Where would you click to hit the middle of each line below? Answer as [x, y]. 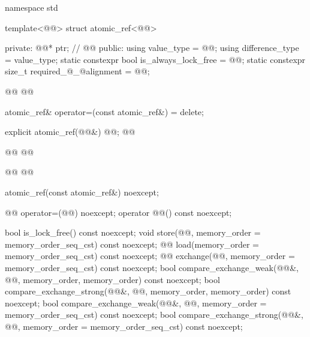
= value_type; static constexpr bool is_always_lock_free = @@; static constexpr [155, 59]
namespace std [31, 7]
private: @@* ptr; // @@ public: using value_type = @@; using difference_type [152, 48]
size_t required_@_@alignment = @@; [77, 71]
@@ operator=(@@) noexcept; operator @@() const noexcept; [118, 212]
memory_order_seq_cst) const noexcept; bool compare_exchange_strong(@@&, [154, 315]
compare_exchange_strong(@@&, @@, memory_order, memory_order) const [148, 291]
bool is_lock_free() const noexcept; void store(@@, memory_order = [133, 232]
